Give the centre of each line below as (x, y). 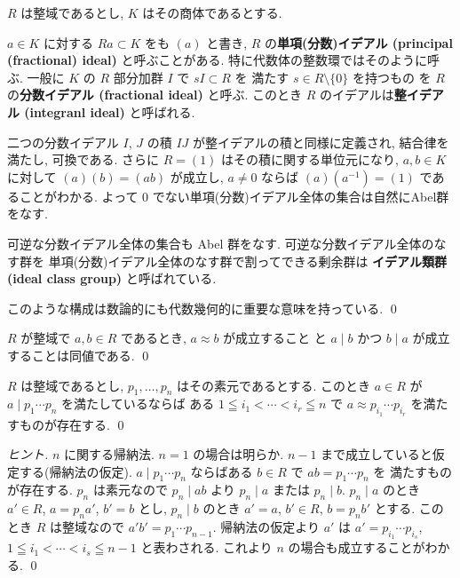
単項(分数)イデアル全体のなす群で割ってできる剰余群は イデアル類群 (247, 261)
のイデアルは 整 (363, 95)
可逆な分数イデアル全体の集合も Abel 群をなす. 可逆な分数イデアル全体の (221, 243)
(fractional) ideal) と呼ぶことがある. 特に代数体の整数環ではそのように (217, 60)
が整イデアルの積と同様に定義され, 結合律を (321, 142)
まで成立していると (377, 454)
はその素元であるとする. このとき (274, 385)
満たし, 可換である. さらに (83, 159)
